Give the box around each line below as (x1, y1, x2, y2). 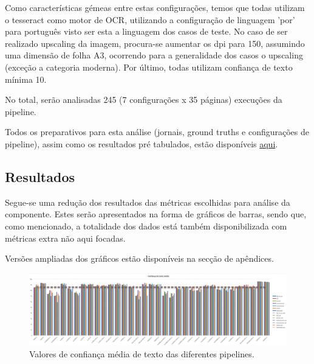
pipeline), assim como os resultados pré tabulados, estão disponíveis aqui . (5, 137, 278, 150)
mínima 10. (5, 72, 47, 85)
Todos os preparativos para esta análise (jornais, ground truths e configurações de (5, 125, 310, 138)
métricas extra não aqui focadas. (5, 231, 126, 244)
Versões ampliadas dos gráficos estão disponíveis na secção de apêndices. (5, 252, 274, 265)
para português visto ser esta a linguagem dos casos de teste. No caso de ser (5, 25, 288, 38)
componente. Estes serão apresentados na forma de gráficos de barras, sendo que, (5, 208, 307, 220)
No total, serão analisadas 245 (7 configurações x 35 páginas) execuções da (5, 93, 282, 106)
